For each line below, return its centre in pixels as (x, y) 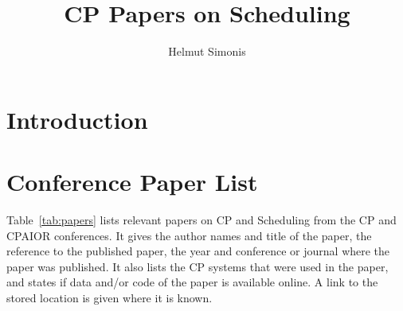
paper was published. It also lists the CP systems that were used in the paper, (198, 266)
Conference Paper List (132, 182)
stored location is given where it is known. (110, 297)
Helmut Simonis (207, 51)
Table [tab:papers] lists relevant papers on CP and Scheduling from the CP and (201, 220)
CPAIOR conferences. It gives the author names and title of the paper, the (189, 235)
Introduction (77, 119)
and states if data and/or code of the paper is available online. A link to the (192, 282)
